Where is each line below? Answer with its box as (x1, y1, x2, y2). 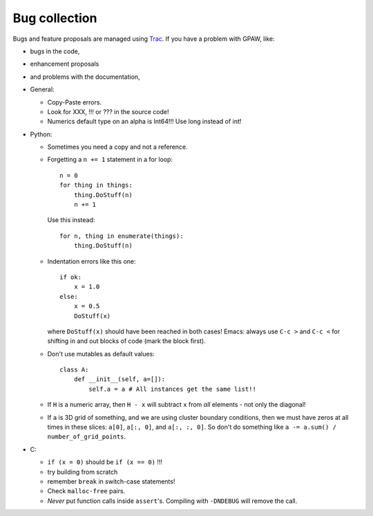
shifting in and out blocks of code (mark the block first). (47, 337, 207, 345)
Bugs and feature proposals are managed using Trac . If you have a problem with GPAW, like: (12, 35, 276, 43)
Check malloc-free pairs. (47, 487, 126, 495)
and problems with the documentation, (30, 73, 141, 81)
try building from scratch (47, 468, 118, 476)
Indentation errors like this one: (47, 257, 136, 266)
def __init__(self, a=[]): (73, 376, 166, 383)
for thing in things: (59, 181, 133, 190)
